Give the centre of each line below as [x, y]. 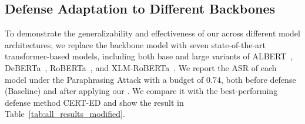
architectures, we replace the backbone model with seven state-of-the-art [135, 44]
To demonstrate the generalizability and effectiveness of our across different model [152, 33]
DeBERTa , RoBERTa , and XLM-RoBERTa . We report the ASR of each [141, 67]
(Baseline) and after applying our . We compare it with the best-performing [141, 91]
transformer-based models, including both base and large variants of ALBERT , [149, 56]
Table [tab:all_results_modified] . [65, 114]
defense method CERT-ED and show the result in [94, 102]
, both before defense [258, 79]
